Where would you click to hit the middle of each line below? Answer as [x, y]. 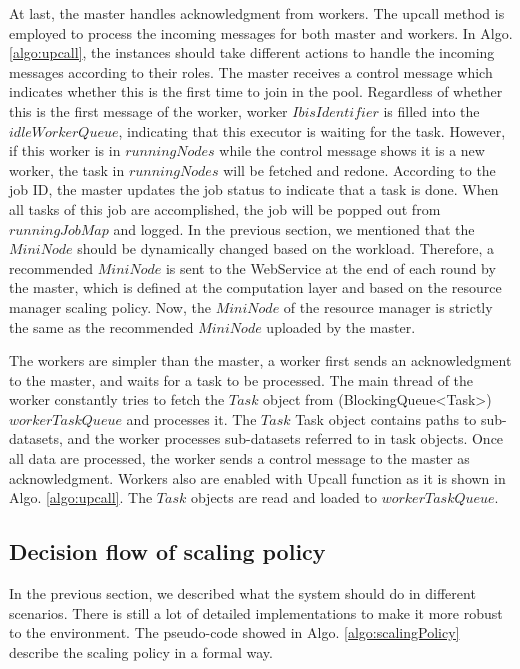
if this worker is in [65, 150]
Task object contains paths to [386, 418]
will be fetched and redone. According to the [359, 169]
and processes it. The [191, 418]
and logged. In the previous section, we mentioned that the [294, 228]
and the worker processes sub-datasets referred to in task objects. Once [285, 438]
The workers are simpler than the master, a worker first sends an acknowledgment [260, 360]
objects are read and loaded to [283, 497]
